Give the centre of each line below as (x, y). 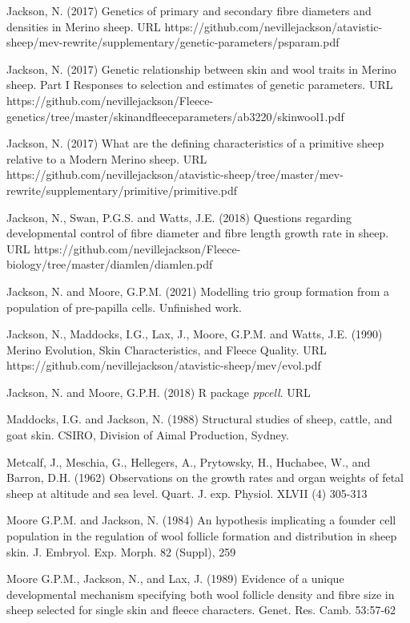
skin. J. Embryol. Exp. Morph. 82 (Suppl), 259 (121, 551)
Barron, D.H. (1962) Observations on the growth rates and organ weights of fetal (205, 477)
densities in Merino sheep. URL (84, 26)
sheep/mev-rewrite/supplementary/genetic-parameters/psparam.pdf (173, 42)
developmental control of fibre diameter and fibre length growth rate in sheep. (198, 233)
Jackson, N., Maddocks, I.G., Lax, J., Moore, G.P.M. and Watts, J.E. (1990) (195, 334)
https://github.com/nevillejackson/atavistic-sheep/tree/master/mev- (175, 174)
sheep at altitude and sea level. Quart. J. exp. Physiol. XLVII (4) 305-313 (187, 493)
